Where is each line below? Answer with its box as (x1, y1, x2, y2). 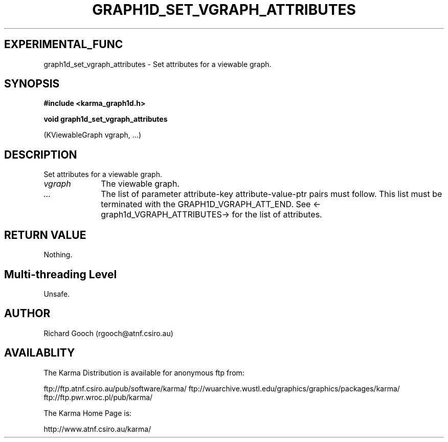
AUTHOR (4, 307, 51, 320)
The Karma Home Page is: (43, 408, 132, 417)
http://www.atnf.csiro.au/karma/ (43, 424, 151, 433)
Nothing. (43, 250, 73, 259)
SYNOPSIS (4, 77, 60, 91)
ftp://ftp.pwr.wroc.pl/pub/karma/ (43, 392, 153, 402)
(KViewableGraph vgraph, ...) (43, 130, 142, 140)
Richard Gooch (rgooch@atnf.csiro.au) (43, 328, 173, 338)
